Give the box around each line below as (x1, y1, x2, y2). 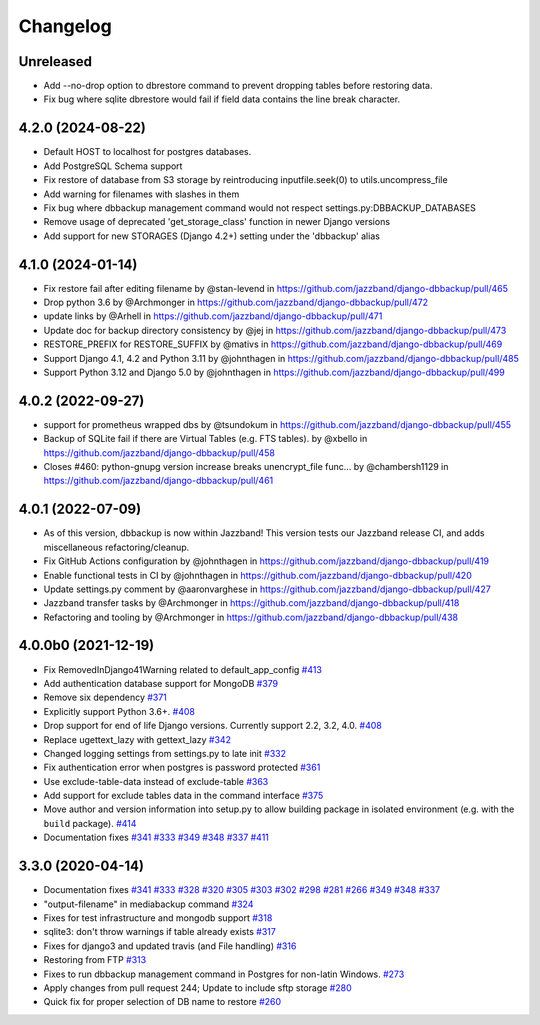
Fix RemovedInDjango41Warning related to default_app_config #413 (43, 663, 322, 675)
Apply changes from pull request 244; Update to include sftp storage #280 (43, 981, 352, 994)
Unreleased (18, 53, 93, 70)
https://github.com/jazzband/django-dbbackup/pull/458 (43, 446, 275, 459)
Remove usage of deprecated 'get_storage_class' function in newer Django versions (43, 216, 390, 228)
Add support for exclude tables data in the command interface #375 (43, 790, 324, 802)
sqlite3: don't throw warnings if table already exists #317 (43, 926, 277, 938)
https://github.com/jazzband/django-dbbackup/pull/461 (43, 475, 274, 487)
